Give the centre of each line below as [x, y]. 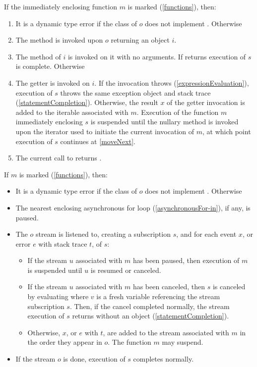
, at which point [226, 131]
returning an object [140, 40]
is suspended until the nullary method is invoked [164, 122]
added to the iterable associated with [72, 112]
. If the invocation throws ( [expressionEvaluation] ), [172, 82]
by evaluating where [58, 296]
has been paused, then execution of [186, 260]
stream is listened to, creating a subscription [103, 234]
